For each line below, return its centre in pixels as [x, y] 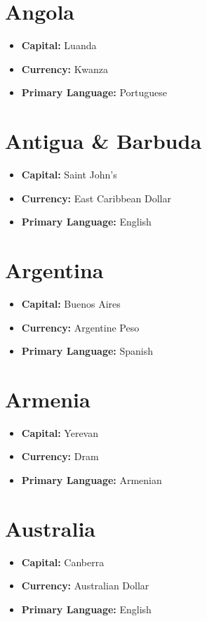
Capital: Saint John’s [69, 175]
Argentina [54, 270]
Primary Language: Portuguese [94, 92]
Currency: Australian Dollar [85, 586]
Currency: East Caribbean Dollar [96, 198]
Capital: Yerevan [60, 432]
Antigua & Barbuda [103, 141]
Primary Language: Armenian [92, 480]
